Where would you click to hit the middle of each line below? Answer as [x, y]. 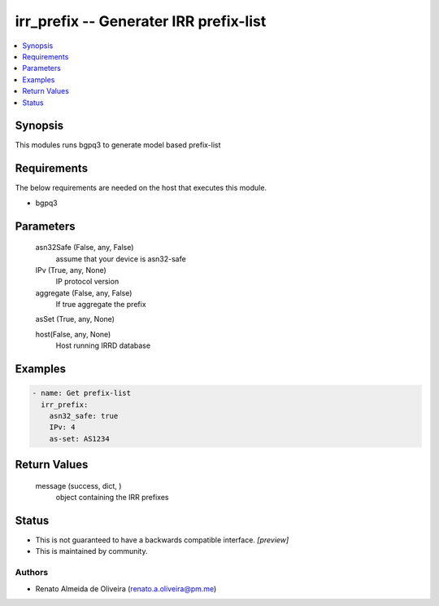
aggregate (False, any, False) [84, 292]
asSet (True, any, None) [75, 319]
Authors [32, 573]
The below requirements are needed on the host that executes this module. [141, 188]
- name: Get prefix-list [82, 393]
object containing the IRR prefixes [112, 498]
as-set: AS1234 [79, 439]
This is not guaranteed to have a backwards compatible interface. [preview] [162, 540]
